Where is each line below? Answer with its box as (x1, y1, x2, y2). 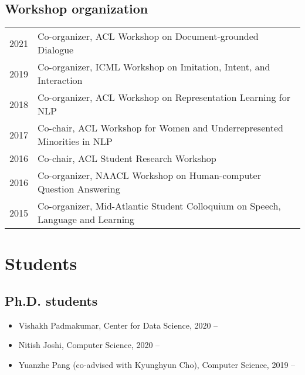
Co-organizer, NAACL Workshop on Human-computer (38, 168, 261, 183)
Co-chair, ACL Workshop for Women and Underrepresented (38, 121, 283, 135)
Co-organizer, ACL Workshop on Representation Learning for (38, 90, 290, 104)
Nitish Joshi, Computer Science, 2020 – (18, 339, 160, 351)
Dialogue (38, 43, 74, 57)
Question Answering (38, 182, 120, 196)
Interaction (38, 73, 83, 87)
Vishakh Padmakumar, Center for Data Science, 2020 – (18, 319, 218, 331)
